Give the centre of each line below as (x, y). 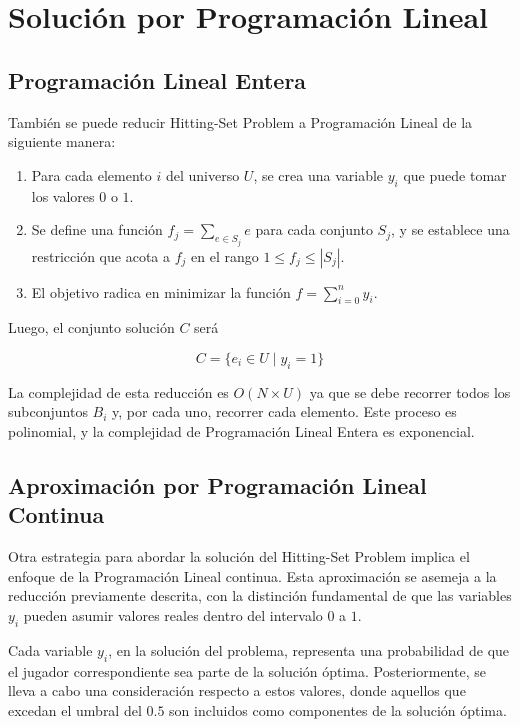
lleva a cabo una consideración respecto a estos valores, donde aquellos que (237, 690)
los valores (63, 195)
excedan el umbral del (75, 709)
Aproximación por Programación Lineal (217, 484)
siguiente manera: (62, 141)
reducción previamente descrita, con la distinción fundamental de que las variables (260, 595)
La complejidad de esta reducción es (118, 391)
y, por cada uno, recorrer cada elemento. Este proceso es (284, 411)
